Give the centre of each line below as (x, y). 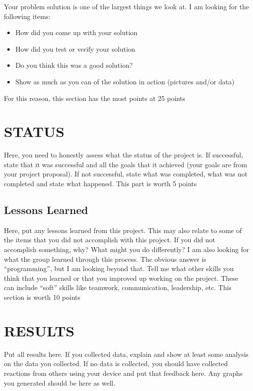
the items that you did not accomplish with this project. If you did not (110, 240)
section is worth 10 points (42, 297)
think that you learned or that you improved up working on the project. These (121, 278)
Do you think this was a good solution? (74, 65)
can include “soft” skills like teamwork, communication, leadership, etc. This (118, 287)
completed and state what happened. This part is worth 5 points (100, 184)
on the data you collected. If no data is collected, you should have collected (116, 363)
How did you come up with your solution (76, 32)
